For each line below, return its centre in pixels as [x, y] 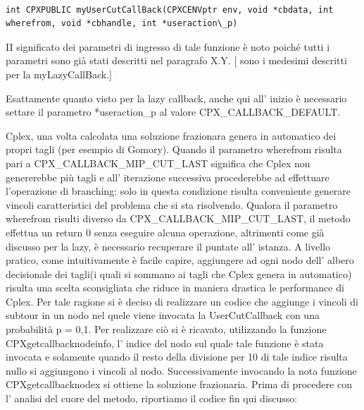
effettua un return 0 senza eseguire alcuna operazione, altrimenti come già [165, 232]
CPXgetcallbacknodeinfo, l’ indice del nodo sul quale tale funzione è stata [165, 343]
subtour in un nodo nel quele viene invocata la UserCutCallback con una [163, 315]
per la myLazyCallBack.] [59, 74]
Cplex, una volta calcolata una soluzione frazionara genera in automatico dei [171, 135]
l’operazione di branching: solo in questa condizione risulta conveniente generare [178, 191]
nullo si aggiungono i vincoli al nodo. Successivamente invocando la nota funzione [181, 370]
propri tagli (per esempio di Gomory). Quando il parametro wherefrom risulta [174, 149]
